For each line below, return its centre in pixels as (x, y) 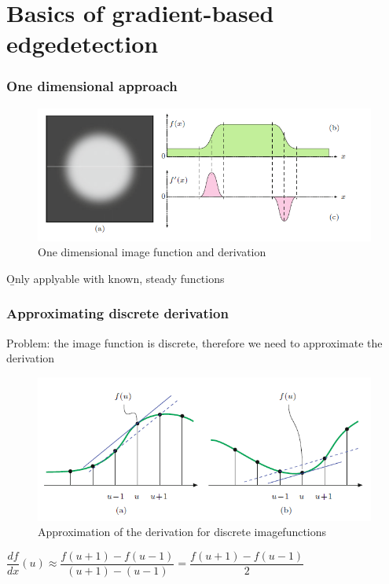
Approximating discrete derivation (117, 313)
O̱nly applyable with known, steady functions (116, 278)
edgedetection (83, 44)
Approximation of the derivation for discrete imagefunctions (182, 532)
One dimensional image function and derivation (152, 252)
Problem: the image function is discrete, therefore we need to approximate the (194, 342)
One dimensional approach (92, 86)
